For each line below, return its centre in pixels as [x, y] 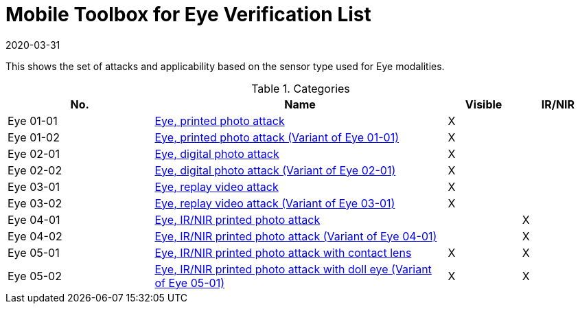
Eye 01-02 [34, 137]
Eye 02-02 [35, 170]
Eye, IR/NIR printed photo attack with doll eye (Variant [293, 269]
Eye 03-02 [35, 203]
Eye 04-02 [35, 236]
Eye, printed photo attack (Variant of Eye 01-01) [277, 137]
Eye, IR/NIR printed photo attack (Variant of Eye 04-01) [296, 236]
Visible [484, 104]
